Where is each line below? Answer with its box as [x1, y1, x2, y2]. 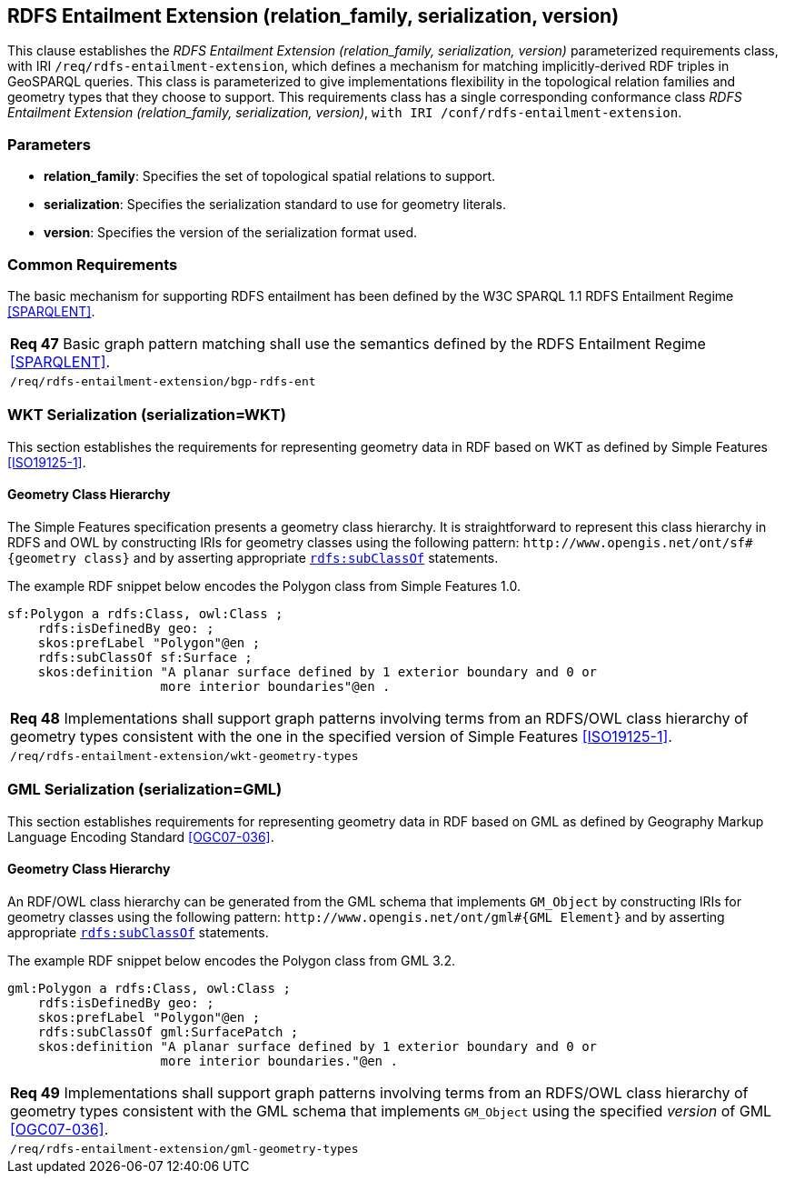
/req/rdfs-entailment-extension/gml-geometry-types [10, 1141, 359, 1156]
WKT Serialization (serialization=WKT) [7, 405, 286, 425]
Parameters [7, 135, 91, 154]
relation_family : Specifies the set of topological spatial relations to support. [44, 168, 496, 185]
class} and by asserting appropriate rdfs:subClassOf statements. [84, 549, 499, 565]
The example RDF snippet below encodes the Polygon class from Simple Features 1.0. [7, 577, 521, 594]
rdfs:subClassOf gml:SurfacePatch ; [37, 1024, 299, 1039]
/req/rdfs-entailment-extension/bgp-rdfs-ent [10, 374, 316, 388]
